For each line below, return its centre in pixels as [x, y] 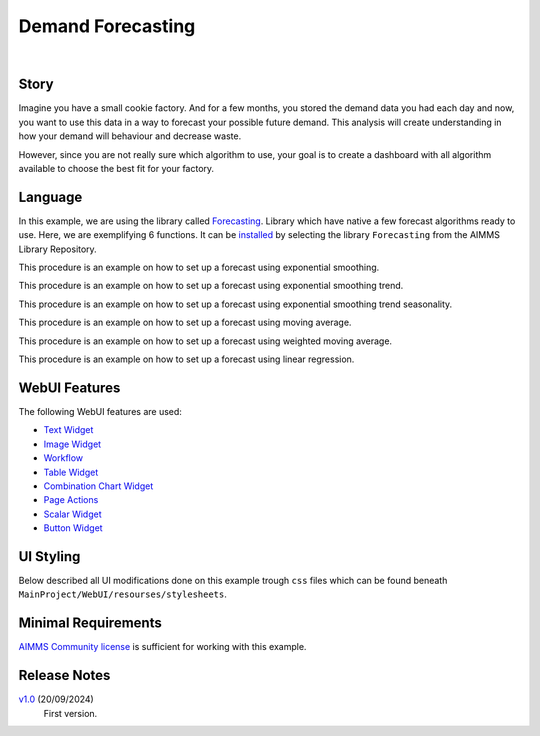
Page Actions [71, 500]
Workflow [63, 458]
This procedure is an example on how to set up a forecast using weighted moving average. [205, 341]
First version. [70, 713]
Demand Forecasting [107, 26]
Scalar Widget [72, 514]
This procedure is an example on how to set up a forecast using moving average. [185, 322]
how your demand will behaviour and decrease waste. [130, 136]
